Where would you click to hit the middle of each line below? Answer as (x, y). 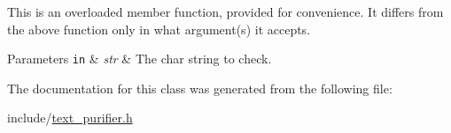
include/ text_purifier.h (70, 118)
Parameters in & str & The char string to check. (140, 59)
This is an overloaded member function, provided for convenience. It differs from (225, 11)
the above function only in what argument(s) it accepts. (159, 29)
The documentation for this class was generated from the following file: (200, 88)
